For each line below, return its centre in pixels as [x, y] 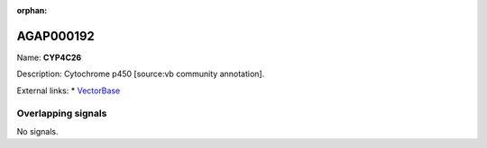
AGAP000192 [55, 36]
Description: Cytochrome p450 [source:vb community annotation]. [141, 74]
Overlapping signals [62, 114]
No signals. [37, 131]
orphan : [32, 10]
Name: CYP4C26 [49, 57]
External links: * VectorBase [69, 91]
